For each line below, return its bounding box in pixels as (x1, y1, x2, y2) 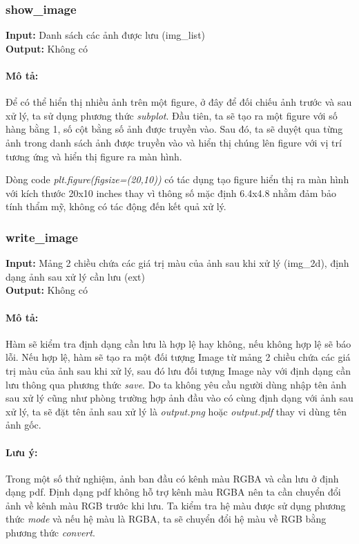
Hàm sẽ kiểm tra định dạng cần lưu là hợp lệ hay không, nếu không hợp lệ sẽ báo (6, 336, 351, 350)
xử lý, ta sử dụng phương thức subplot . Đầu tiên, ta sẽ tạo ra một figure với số (6, 108, 338, 122)
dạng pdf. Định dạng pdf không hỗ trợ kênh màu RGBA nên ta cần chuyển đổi (6, 485, 341, 499)
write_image (6, 228, 78, 245)
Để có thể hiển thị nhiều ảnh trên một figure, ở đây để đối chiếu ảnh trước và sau (6, 95, 352, 109)
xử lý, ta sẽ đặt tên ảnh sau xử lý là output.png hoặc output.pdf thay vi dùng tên (6, 404, 347, 418)
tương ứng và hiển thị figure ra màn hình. (6, 149, 182, 163)
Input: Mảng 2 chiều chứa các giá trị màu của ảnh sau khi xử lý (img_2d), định (6, 256, 349, 270)
